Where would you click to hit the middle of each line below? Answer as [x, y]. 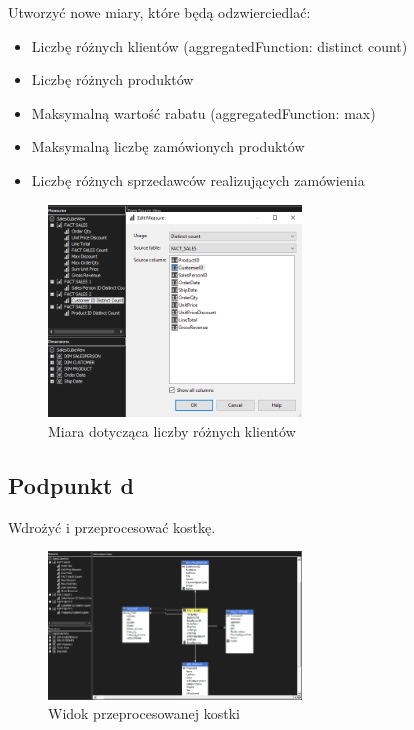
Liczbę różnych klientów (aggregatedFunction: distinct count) [219, 45]
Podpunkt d [71, 484]
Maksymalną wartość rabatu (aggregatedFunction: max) [203, 112]
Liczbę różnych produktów [112, 79]
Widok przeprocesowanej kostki [144, 713]
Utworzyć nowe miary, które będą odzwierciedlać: [159, 12]
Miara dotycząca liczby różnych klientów [172, 430]
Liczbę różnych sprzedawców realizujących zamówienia [198, 179]
